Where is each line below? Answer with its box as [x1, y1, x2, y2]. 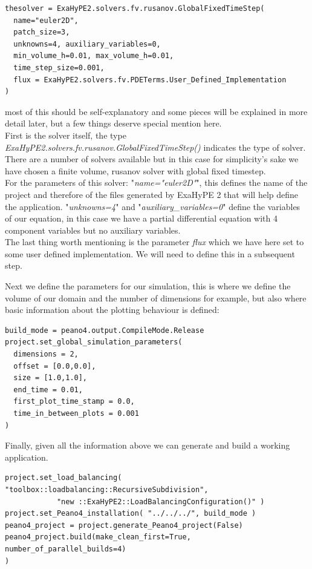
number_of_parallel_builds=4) [5, 544, 126, 553]
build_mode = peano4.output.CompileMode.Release [5, 326, 204, 335]
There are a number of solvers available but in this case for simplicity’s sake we [5, 153, 299, 165]
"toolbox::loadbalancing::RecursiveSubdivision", [5, 485, 209, 494]
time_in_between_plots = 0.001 [13, 409, 139, 418]
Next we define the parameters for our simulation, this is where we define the [5, 280, 291, 292]
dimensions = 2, [13, 350, 79, 359]
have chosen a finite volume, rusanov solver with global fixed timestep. [5, 164, 266, 177]
